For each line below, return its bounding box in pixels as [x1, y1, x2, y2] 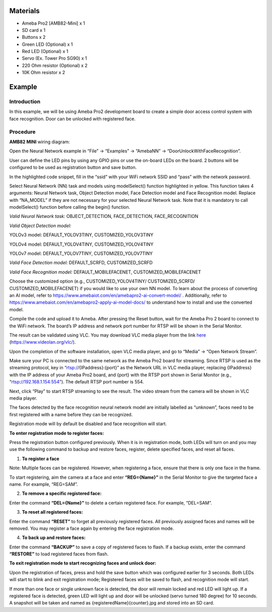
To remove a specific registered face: [22, 490, 102, 496]
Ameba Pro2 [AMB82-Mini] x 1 [22, 20, 85, 26]
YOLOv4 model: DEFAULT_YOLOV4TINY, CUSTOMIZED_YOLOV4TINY [9, 241, 154, 247]
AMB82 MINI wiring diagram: [9, 139, 70, 145]
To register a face [22, 456, 60, 462]
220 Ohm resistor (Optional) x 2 [22, 62, 88, 68]
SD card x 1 [22, 27, 45, 33]
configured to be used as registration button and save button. [9, 164, 137, 171]
